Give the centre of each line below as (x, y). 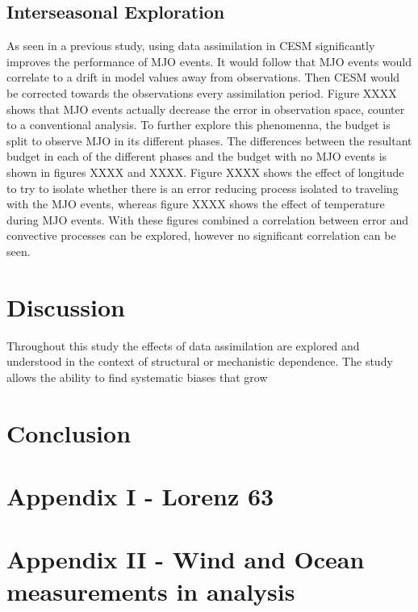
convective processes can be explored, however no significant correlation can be (201, 235)
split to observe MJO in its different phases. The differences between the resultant (209, 140)
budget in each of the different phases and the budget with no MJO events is (197, 156)
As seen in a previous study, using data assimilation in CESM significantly (191, 46)
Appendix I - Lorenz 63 (140, 495)
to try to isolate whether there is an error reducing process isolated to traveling (203, 188)
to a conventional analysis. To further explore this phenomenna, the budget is (199, 125)
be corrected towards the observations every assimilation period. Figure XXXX (202, 92)
